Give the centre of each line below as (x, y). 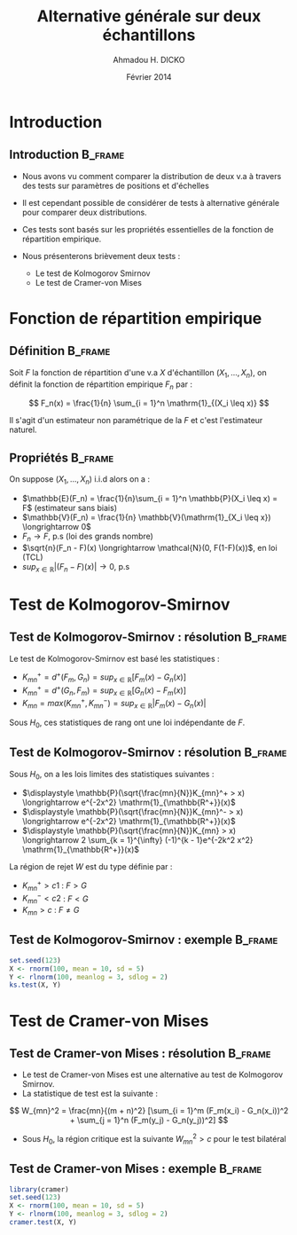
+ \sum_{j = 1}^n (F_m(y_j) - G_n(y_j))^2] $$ (149, 1121)
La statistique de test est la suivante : (90, 1094)
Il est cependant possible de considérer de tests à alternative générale (151, 202)
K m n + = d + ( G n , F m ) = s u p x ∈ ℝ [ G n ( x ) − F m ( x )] (104, 690)
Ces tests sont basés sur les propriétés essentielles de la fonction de (148, 229)
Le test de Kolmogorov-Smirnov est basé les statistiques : (114, 658)
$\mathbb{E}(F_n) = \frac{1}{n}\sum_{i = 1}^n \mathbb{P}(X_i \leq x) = (150, 498)
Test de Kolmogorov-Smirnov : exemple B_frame (144, 940)
